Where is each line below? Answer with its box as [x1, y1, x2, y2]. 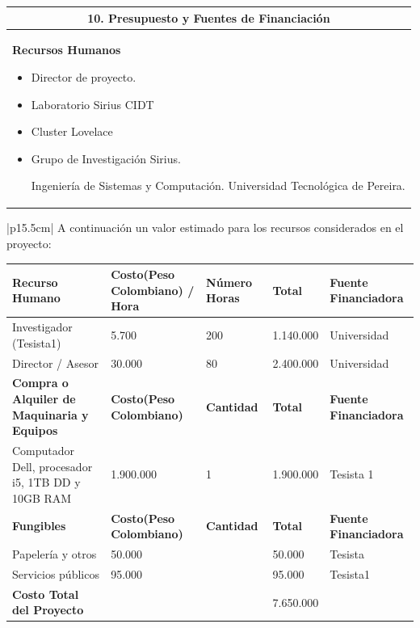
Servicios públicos [12, 565, 99, 582]
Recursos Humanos [12, 41, 121, 58]
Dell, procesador [12, 457, 93, 474]
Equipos [12, 422, 58, 439]
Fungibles [12, 517, 66, 534]
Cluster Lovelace [31, 123, 113, 140]
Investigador [12, 318, 73, 335]
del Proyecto [12, 601, 84, 618]
